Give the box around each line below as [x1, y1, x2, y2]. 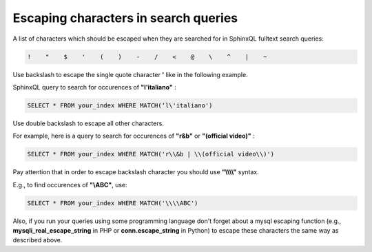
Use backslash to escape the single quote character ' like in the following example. [12, 70, 248, 78]
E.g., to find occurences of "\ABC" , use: [12, 180, 127, 189]
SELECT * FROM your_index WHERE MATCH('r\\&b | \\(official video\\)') [27, 150, 275, 158]
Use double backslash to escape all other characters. [12, 119, 165, 127]
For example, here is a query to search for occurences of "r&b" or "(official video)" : [12, 132, 255, 140]
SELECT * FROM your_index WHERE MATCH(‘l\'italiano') [27, 101, 213, 109]
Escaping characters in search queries [12, 10, 238, 25]
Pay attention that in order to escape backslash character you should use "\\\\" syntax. [12, 168, 259, 176]
